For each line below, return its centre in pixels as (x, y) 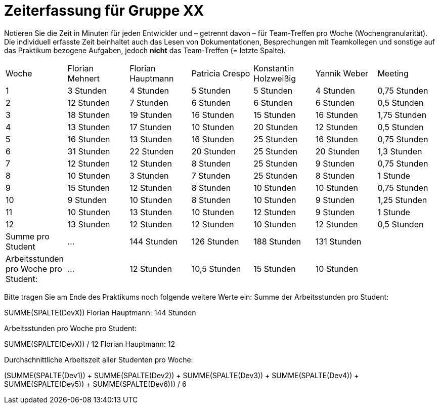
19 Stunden (151, 115)
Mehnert (84, 78)
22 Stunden (152, 151)
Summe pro (28, 236)
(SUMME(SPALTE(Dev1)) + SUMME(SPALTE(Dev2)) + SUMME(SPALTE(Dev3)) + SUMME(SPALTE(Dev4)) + (182, 375)
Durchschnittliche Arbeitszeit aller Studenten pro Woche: (99, 359)
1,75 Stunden (402, 115)
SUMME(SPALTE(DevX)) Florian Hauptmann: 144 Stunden (100, 312)
